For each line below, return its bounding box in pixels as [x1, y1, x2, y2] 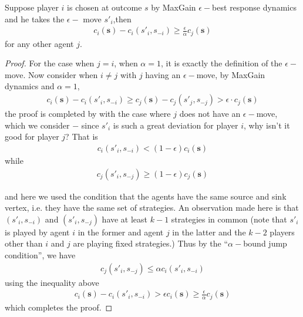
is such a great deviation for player [113, 119, 238, 131]
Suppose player [5, 1, 59, 13]
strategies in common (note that [171, 213, 287, 225]
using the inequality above [5, 276, 99, 288]
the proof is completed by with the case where [5, 107, 171, 120]
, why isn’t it [243, 119, 290, 131]
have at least [102, 213, 148, 225]
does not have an [179, 107, 241, 120]
